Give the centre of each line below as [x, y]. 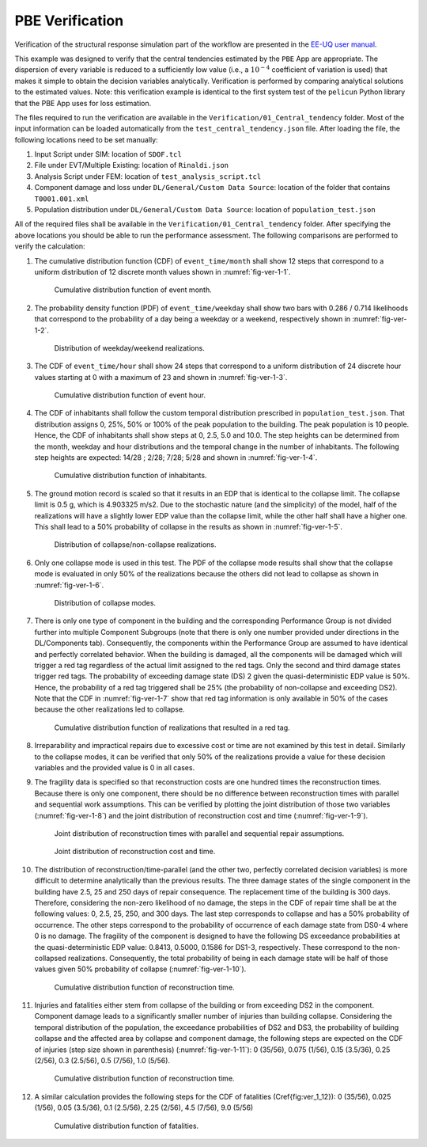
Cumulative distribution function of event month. [133, 290]
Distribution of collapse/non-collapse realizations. [135, 545]
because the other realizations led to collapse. [110, 709]
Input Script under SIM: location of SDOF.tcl [108, 154]
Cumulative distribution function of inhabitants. [130, 476]
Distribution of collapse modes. [105, 602]
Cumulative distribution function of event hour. [130, 395]
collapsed [50, 958]
